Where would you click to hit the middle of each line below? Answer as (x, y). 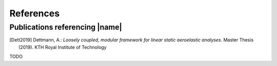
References (35, 13)
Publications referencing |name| (66, 27)
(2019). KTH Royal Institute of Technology (63, 47)
